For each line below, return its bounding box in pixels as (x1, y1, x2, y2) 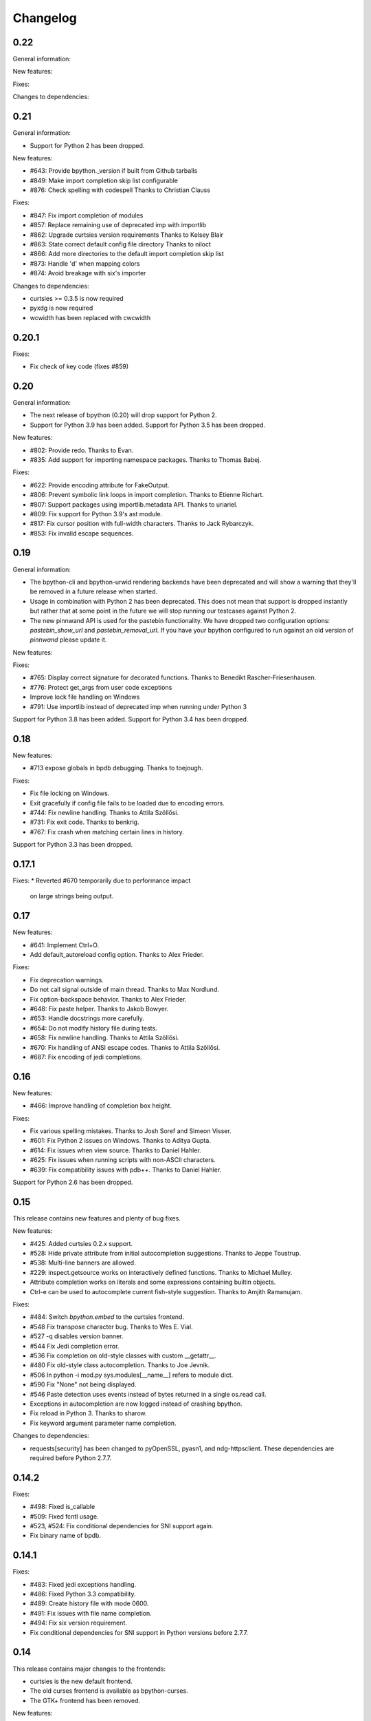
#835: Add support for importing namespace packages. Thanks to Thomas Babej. (30, 455, 262, 464)
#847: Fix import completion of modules (30, 211, 144, 220)
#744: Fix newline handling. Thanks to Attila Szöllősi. (30, 808, 179, 816)
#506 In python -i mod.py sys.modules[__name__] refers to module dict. (30, 1371, 234, 1379)
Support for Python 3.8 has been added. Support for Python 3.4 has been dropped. (12, 715, 249, 724)
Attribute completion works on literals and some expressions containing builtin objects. (30, 1278, 276, 1287)
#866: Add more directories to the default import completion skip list (30, 250, 225, 258)
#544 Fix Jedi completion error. (30, 1342, 120, 1350)
